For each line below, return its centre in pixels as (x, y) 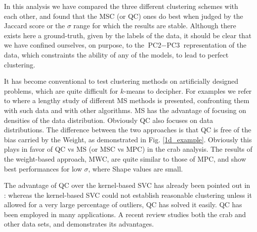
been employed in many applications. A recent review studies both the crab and (125, 214)
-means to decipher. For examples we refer (188, 90)
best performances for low (43, 168)
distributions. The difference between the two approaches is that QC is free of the (128, 130)
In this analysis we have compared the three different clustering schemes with (121, 6)
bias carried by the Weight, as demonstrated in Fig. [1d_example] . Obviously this (128, 139)
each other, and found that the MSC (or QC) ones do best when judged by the (124, 16)
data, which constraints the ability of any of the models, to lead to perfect (116, 54)
